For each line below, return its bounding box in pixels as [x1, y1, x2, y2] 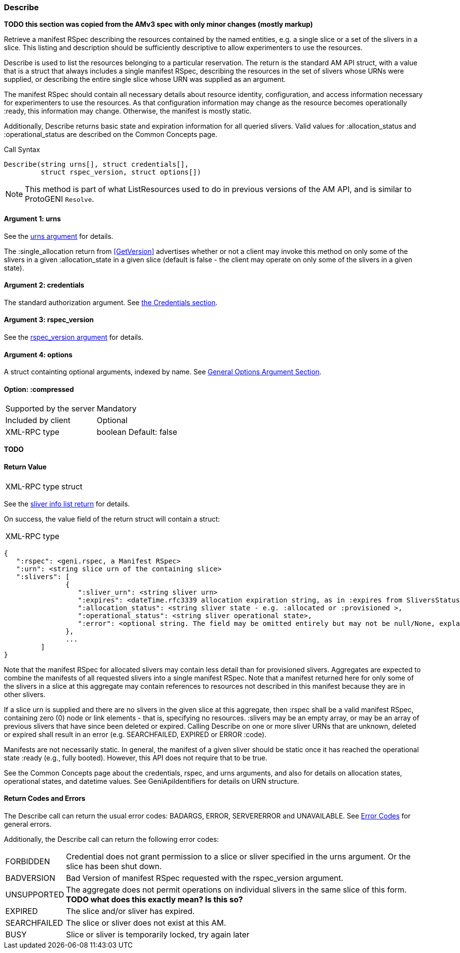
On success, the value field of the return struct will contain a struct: [4, 514, 220, 523]
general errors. [4, 819, 52, 828]
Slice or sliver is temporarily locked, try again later [66, 929, 249, 939]
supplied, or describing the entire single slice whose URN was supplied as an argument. [4, 75, 286, 84]
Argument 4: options [4, 350, 73, 359]
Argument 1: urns [4, 214, 61, 223]
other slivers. [4, 690, 46, 699]
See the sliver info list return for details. [4, 499, 130, 508]
